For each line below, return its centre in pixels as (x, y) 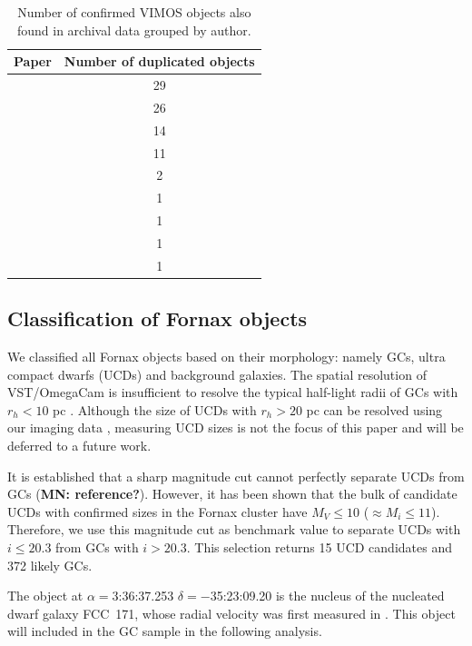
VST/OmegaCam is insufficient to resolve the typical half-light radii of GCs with (233, 392)
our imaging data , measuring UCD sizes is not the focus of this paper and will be (236, 427)
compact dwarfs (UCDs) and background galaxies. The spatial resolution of (217, 374)
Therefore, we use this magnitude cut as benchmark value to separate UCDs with (234, 529)
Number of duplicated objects (159, 61)
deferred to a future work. (79, 446)
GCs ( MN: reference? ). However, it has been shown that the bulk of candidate (232, 494)
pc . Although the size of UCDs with (155, 409)
